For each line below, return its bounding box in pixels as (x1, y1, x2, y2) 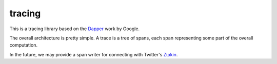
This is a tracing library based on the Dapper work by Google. (9, 26, 140, 32)
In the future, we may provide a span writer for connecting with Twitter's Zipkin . (9, 51, 178, 57)
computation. (9, 42, 38, 48)
